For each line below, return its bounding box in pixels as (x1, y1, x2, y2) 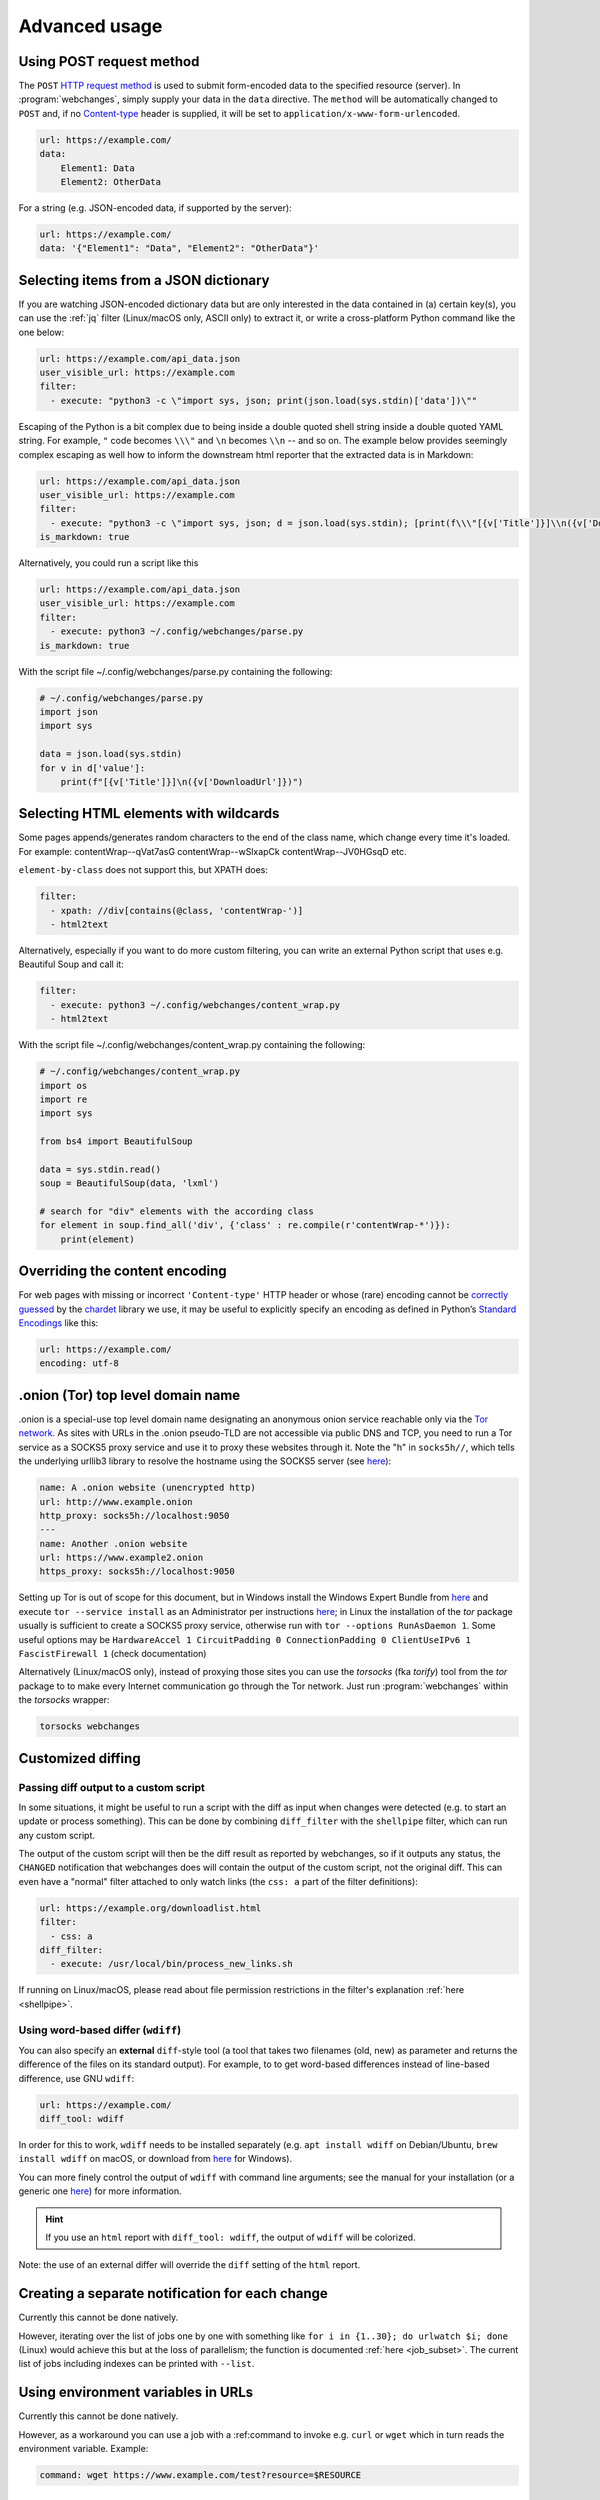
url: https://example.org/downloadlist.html (39, 1902, 262, 1914)
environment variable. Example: (18, 2443, 149, 2455)
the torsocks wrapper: (18, 1694, 110, 1706)
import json (39, 706, 99, 717)
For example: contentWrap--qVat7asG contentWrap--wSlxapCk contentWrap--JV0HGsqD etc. (18, 845, 407, 857)
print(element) (60, 1233, 135, 1245)
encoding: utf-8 (39, 1358, 120, 1369)
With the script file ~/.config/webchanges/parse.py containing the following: (18, 665, 333, 677)
